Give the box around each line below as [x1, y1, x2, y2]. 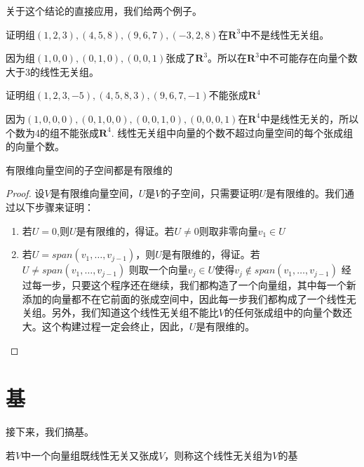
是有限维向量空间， [50, 186, 139, 201]
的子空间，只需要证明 [161, 186, 259, 201]
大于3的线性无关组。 [6, 64, 99, 79]
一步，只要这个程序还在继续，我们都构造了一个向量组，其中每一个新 [41, 278, 356, 292]
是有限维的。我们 [266, 186, 345, 201]
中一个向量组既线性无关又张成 [21, 447, 159, 462]
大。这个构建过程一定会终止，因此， [22, 318, 189, 333]
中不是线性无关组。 [241, 27, 330, 41]
